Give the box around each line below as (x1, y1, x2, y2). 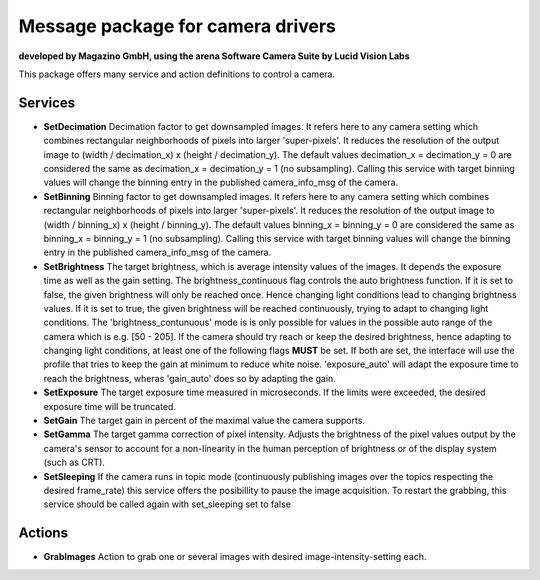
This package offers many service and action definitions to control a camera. (18, 68, 335, 80)
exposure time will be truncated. (43, 400, 177, 412)
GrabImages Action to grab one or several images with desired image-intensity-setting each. (43, 551, 427, 563)
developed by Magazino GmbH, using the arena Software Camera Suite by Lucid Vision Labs (18, 50, 410, 62)
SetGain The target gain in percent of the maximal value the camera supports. (43, 415, 365, 427)
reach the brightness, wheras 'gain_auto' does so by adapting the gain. (43, 372, 337, 384)
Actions (18, 525, 69, 542)
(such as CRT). (43, 456, 105, 469)
